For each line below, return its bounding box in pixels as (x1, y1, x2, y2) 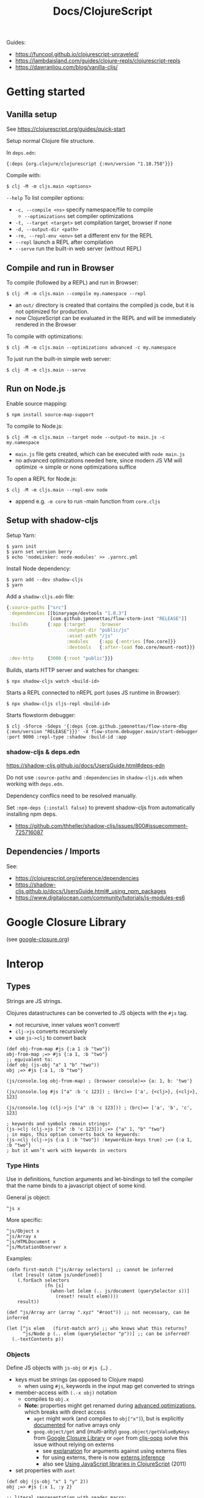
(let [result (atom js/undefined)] (12, 1272, 103, 1278)
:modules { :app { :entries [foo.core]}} (66, 638, 176, 645)
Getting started (6, 85, 86, 99)
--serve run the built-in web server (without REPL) (15, 245, 142, 252)
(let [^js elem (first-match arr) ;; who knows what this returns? (6, 1325, 188, 1331)
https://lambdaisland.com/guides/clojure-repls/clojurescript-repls (15, 57, 181, 65)
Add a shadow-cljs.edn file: (6, 593, 75, 600)
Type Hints (6, 1161, 40, 1170)
